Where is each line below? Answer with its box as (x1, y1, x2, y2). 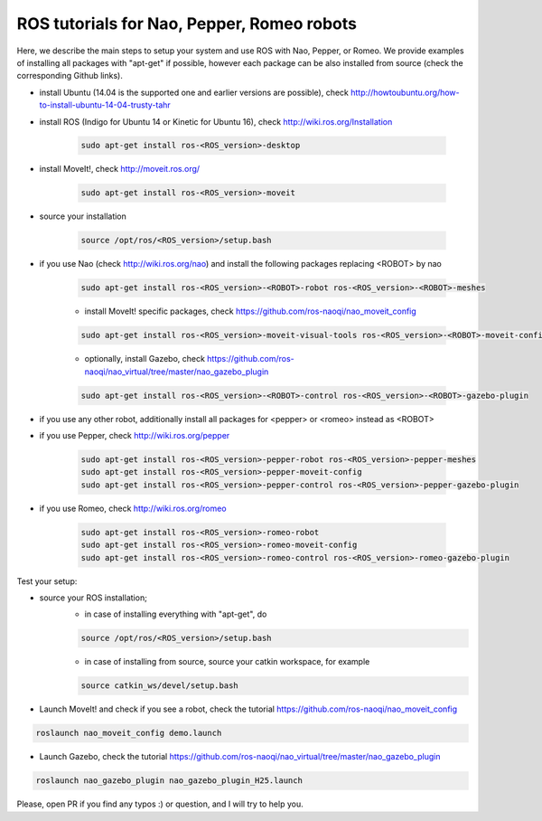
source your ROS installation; (39, 592, 148, 603)
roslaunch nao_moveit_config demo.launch (35, 728, 222, 739)
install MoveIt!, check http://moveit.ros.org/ (39, 164, 201, 175)
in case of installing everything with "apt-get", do (84, 609, 267, 619)
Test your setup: (16, 575, 78, 587)
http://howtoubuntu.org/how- (350, 87, 460, 98)
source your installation (39, 211, 126, 222)
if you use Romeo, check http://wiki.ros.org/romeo (39, 503, 227, 514)
